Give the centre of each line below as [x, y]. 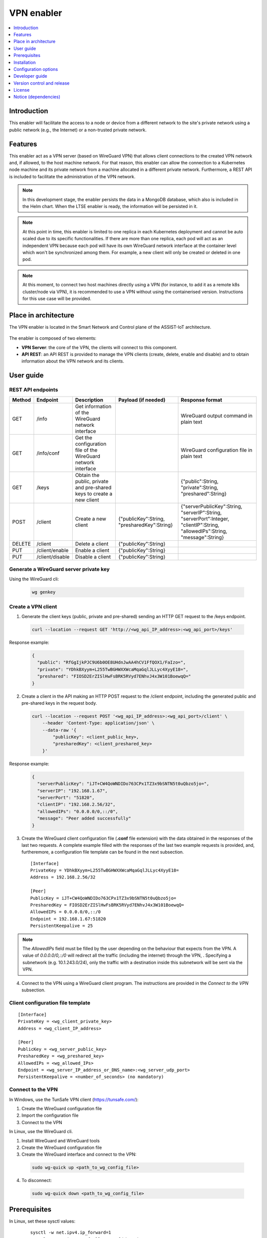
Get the [84, 437]
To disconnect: [37, 1181]
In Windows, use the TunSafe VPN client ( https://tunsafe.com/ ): [74, 1099]
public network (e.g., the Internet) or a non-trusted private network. [78, 130]
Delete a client [92, 544]
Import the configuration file [50, 1115]
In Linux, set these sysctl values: [42, 1221]
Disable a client [93, 557]
